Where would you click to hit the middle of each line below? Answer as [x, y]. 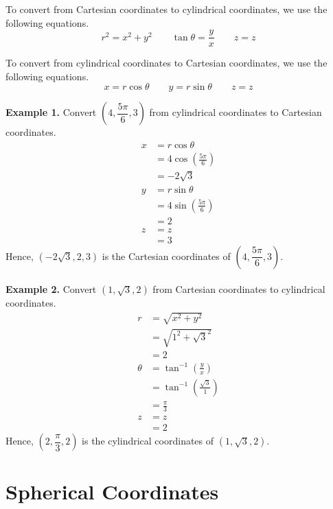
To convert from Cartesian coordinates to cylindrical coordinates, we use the [166, 9]
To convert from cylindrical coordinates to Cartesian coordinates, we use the [166, 63]
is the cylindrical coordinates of [148, 441]
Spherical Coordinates [112, 492]
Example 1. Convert [51, 112]
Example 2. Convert [51, 289]
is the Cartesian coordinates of [166, 256]
